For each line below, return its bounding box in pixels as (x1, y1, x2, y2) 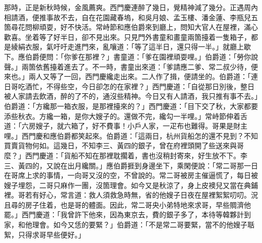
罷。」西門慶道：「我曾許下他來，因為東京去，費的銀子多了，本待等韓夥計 (4, 209, 244, 220)
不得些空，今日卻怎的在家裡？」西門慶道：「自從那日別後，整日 (46, 81, 254, 91)
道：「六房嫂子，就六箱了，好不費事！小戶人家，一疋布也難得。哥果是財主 (4, 120, 247, 131)
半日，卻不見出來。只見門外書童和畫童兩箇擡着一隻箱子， (60, 31, 251, 42)
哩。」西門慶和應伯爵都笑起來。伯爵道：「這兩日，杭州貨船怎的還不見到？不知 (4, 130, 258, 141)
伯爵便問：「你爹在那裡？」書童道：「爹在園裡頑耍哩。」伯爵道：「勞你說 (25, 51, 258, 62)
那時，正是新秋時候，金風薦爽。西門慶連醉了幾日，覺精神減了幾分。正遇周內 (4, 2, 258, 12)
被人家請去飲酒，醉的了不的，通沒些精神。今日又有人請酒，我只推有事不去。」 (4, 91, 258, 101)
